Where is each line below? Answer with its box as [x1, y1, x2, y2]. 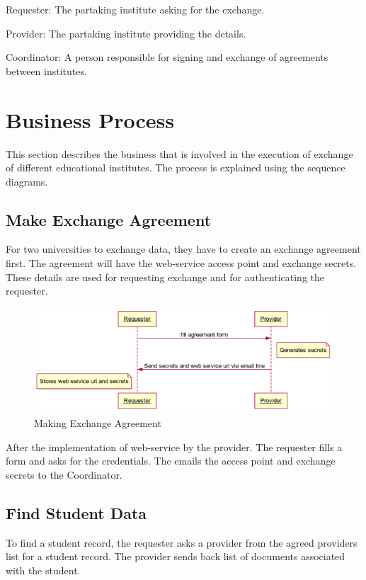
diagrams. [6, 174, 48, 188]
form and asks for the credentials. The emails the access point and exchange [6, 453, 336, 468]
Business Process [6, 105, 175, 134]
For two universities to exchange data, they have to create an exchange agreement [6, 241, 361, 256]
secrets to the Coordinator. [6, 467, 122, 482]
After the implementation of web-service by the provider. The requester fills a [6, 439, 343, 454]
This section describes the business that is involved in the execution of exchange [6, 146, 353, 161]
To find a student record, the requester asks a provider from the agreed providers [6, 535, 358, 550]
